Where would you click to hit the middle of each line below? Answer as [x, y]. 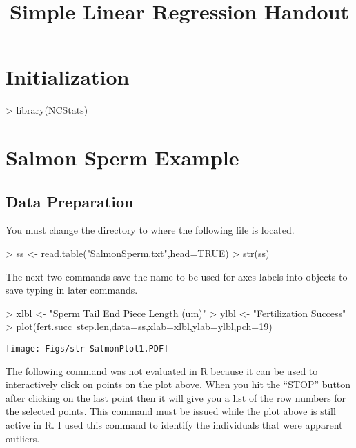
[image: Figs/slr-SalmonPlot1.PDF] [87, 349]
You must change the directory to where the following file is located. [150, 230]
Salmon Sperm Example [122, 157]
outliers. [23, 438]
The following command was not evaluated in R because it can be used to [162, 370]
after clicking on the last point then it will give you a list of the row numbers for [176, 397]
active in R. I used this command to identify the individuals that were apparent [174, 425]
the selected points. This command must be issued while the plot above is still [171, 411]
